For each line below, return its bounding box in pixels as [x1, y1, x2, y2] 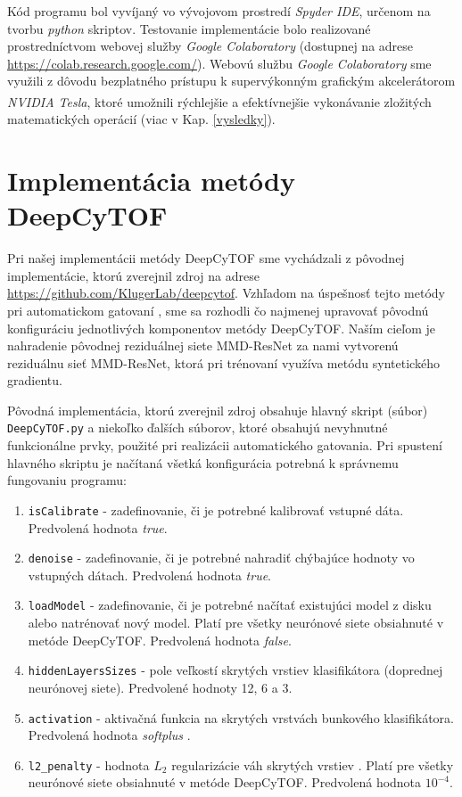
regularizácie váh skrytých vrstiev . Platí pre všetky [171, 755, 454, 774]
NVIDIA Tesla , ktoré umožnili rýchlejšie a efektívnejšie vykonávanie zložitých [7, 92, 432, 111]
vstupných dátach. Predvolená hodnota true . [28, 565, 272, 584]
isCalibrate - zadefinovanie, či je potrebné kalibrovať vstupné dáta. [28, 500, 404, 519]
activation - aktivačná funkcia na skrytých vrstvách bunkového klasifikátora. [28, 708, 454, 727]
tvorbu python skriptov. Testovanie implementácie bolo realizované [7, 19, 371, 37]
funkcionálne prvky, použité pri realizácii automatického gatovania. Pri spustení [7, 436, 442, 455]
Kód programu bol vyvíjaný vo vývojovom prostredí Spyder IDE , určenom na [7, 2, 431, 20]
